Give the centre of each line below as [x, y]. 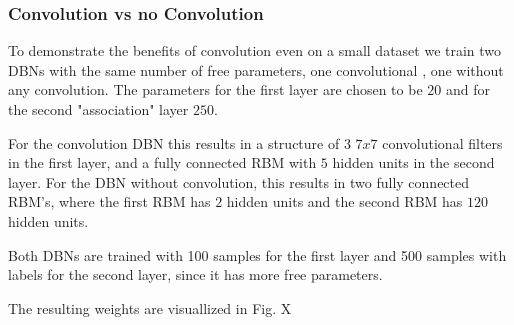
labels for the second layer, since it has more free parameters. [195, 274]
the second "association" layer [98, 109]
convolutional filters [442, 142]
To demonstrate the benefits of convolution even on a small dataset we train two [255, 50]
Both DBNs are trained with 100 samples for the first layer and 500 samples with [257, 254]
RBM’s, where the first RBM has [109, 201]
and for [467, 89]
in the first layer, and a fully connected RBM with [162, 162]
